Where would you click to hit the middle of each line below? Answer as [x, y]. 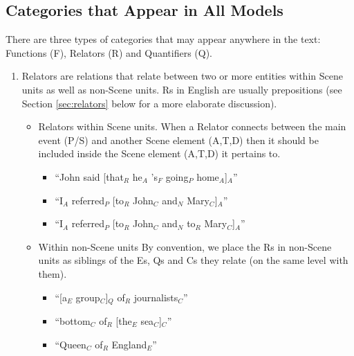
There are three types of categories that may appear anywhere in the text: [163, 39]
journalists [156, 297]
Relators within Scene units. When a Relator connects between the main [192, 126]
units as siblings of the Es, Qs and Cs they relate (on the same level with [193, 260]
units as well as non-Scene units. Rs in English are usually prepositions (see [182, 89]
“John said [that [89, 176]
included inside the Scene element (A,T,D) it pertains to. [159, 153]
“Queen [71, 344]
